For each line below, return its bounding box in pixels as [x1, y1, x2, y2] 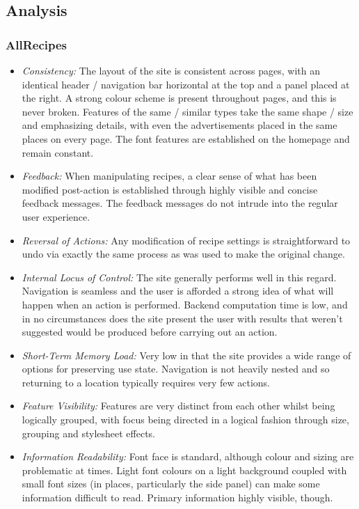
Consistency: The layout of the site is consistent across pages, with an [22, 63, 321, 77]
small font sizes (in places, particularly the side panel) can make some [22, 476, 320, 491]
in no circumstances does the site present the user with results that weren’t [22, 311, 343, 325]
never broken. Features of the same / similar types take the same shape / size [22, 104, 353, 118]
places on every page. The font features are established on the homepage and [22, 131, 350, 146]
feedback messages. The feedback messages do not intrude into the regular [22, 196, 338, 210]
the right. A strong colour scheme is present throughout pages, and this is [22, 91, 337, 105]
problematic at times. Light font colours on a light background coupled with [22, 462, 347, 477]
